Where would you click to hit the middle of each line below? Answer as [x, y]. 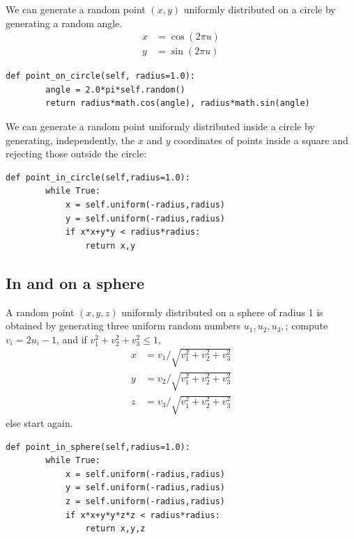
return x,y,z [115, 529]
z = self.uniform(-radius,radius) [145, 502]
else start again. [39, 423]
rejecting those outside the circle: [76, 154]
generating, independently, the [70, 140]
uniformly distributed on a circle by [260, 9]
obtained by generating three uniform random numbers [123, 326]
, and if [71, 339]
